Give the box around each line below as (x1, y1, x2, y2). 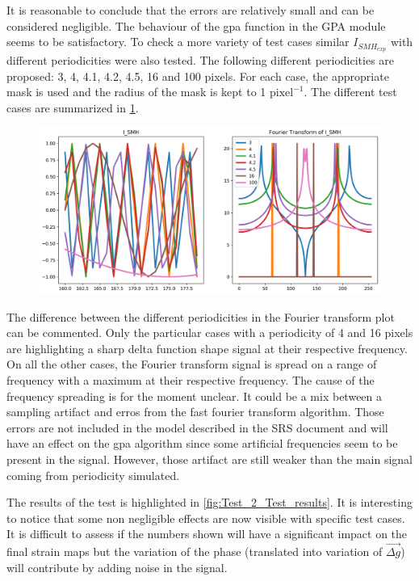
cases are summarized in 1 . (6, 99, 139, 116)
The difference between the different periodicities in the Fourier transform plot (6, 308, 395, 325)
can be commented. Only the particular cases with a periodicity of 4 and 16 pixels (6, 324, 413, 341)
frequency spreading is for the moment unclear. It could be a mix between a (6, 387, 383, 404)
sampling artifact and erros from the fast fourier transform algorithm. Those (6, 403, 384, 420)
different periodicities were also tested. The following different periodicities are (6, 52, 395, 69)
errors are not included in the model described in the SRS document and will (6, 419, 388, 436)
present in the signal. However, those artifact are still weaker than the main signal (6, 450, 413, 467)
